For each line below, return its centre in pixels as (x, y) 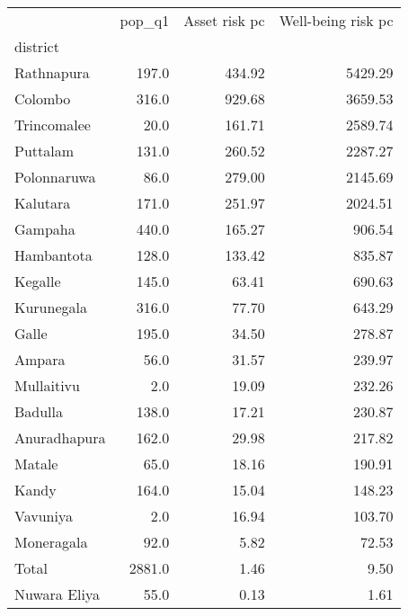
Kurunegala (51, 307)
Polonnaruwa (55, 177)
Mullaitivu (47, 385)
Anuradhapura (60, 437)
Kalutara (43, 203)
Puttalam (44, 151)
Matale (36, 464)
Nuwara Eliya (57, 594)
